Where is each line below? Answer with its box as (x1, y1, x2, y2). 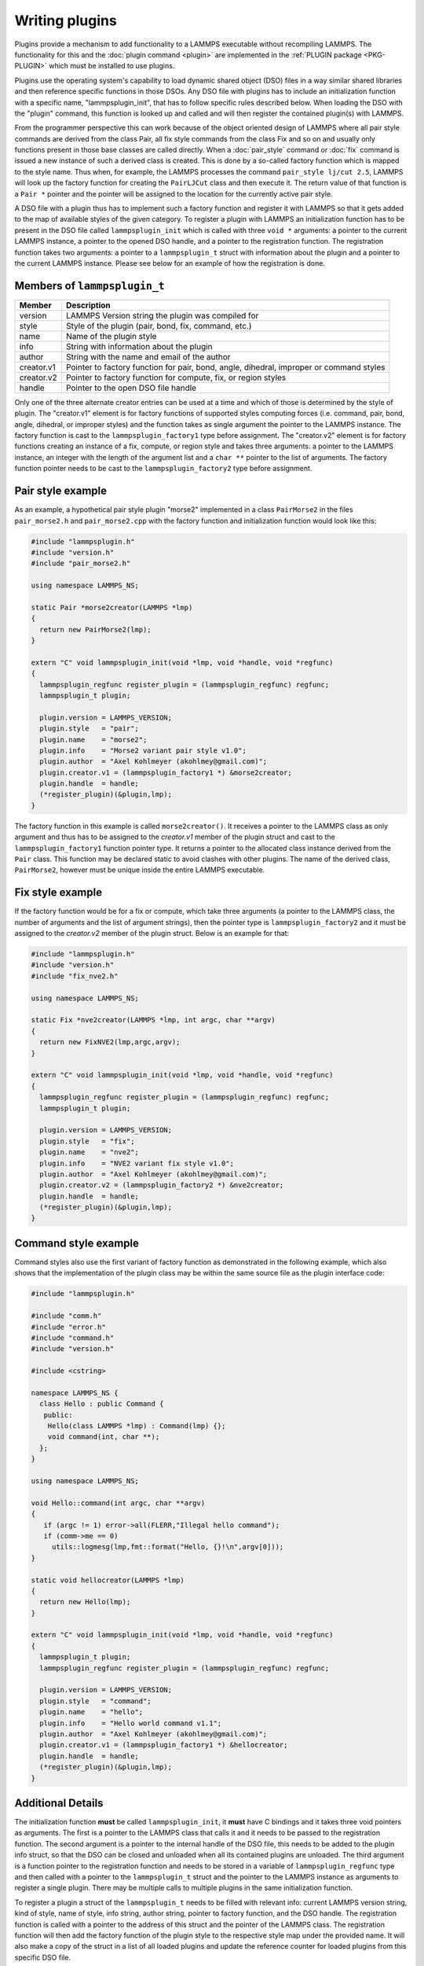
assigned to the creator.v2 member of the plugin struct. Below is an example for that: (14, 929, 290, 938)
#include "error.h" (31, 1322, 106, 1331)
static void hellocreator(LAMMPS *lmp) (31, 1575, 185, 1585)
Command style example (14, 1236, 140, 1250)
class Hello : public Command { (39, 1400, 164, 1408)
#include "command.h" (31, 1333, 115, 1342)
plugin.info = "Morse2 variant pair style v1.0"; (39, 746, 247, 755)
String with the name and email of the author (65, 351, 231, 362)
